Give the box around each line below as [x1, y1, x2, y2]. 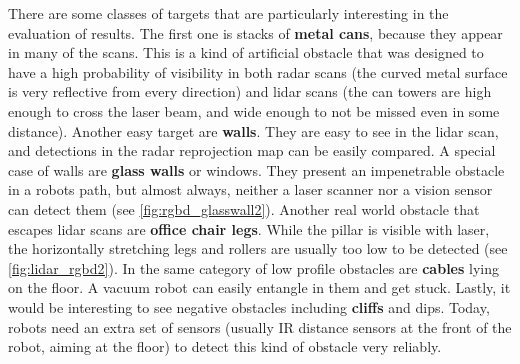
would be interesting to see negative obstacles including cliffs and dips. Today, [8, 296, 490, 317]
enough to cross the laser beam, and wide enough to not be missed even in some [8, 100, 500, 121]
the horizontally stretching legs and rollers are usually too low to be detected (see [8, 238, 508, 259]
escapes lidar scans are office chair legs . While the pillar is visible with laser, [8, 218, 490, 239]
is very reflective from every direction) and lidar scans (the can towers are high [8, 81, 492, 102]
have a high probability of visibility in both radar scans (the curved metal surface [8, 61, 508, 82]
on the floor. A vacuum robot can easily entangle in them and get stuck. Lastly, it [8, 277, 511, 298]
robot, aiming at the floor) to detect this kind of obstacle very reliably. [8, 336, 442, 357]
